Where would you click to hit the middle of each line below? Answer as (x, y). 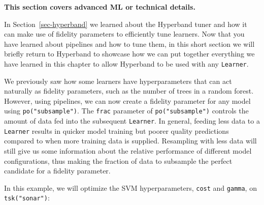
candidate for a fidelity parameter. (57, 171)
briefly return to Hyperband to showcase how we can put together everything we (129, 54)
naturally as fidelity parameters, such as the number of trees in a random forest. (129, 91)
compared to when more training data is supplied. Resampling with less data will (130, 141)
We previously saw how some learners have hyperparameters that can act (118, 81)
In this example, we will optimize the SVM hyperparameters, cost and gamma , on (130, 187)
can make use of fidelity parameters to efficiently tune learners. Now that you (124, 34)
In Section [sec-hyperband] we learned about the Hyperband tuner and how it (126, 24)
